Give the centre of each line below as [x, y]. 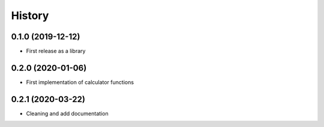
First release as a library [56, 51]
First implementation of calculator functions [80, 82]
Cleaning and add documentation [67, 113]
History [30, 16]
